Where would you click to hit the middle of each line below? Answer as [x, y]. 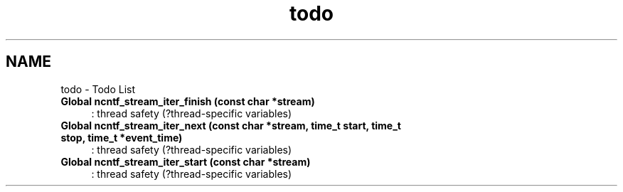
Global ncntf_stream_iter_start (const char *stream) [186, 161]
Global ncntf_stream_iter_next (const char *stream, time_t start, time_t [231, 125]
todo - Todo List [98, 89]
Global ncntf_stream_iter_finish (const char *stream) [188, 101]
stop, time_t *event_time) [122, 137]
